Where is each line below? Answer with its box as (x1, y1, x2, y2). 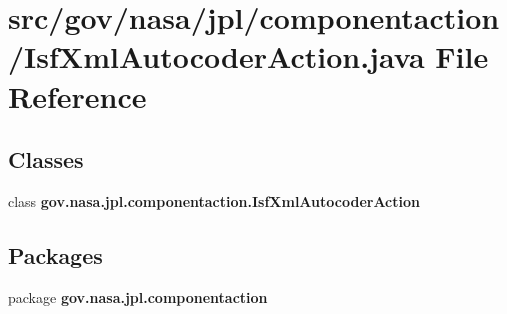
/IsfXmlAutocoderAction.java (8, 36, 425, 77)
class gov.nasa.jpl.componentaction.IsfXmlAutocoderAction (8, 190, 420, 211)
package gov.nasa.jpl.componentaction (8, 286, 268, 307)
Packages (8, 239, 103, 270)
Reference (8, 75, 147, 116)
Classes (8, 144, 84, 175)
